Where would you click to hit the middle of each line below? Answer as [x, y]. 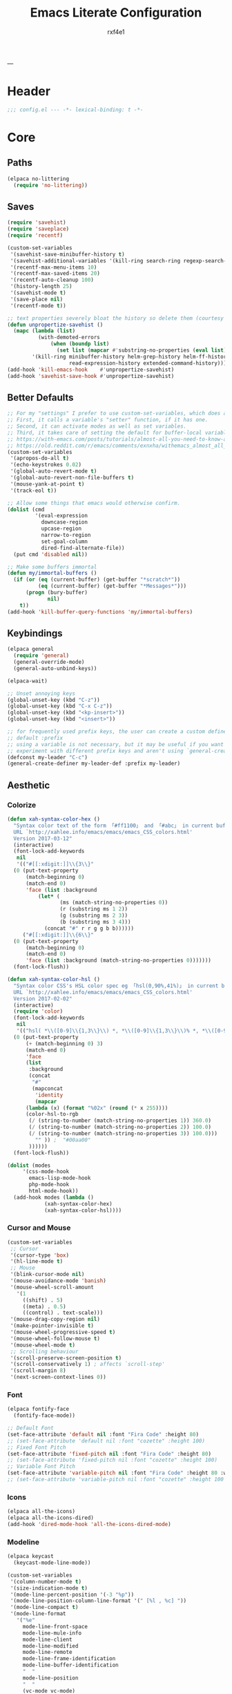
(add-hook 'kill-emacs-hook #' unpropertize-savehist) [91, 370]
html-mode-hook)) [54, 1191]
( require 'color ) [38, 1011]
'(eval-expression [61, 516]
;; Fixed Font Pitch [37, 1447]
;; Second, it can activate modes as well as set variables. [97, 426]
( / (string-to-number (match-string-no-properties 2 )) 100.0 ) [120, 1127]
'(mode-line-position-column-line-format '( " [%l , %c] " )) [98, 1601]
